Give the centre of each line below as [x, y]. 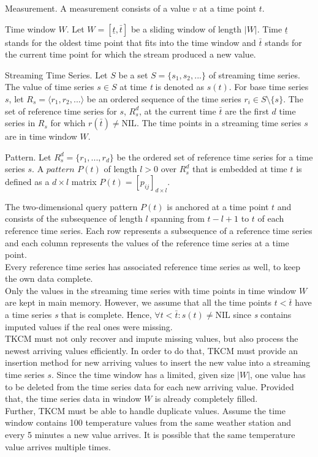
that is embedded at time [240, 169]
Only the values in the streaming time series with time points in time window [151, 290]
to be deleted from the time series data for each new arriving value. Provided [150, 386]
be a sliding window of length [186, 28]
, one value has [278, 375]
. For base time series [269, 87]
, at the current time [178, 111]
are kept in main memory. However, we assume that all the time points [138, 302]
